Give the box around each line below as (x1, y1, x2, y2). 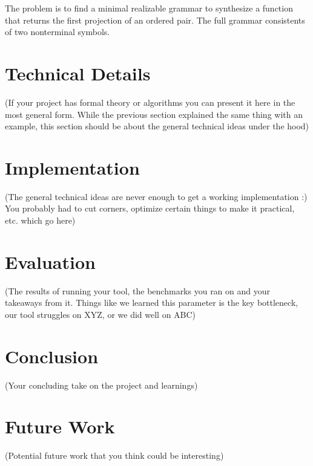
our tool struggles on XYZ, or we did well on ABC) (5, 308, 196, 320)
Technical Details (5, 60, 151, 85)
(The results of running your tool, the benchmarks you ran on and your (5, 284, 271, 297)
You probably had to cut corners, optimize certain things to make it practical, (5, 202, 295, 215)
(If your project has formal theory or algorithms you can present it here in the (5, 95, 295, 108)
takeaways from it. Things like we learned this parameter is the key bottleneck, (5, 296, 298, 309)
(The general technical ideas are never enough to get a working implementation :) (5, 190, 308, 202)
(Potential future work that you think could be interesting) (5, 449, 224, 462)
